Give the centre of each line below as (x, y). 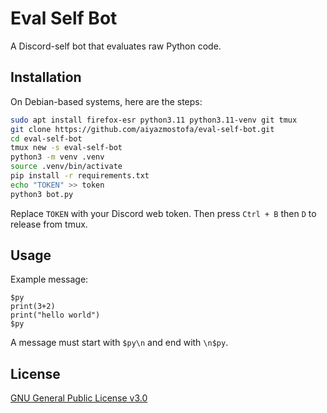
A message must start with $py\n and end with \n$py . (119, 343)
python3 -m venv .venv (57, 157)
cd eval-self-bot (46, 138)
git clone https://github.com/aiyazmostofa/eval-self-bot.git (142, 129)
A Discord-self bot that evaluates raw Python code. (116, 46)
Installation (46, 77)
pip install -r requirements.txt (80, 176)
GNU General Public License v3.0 (79, 398)
